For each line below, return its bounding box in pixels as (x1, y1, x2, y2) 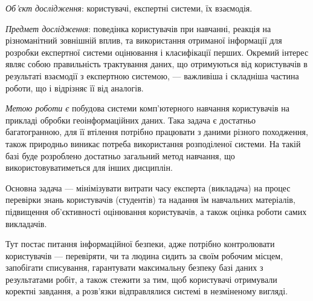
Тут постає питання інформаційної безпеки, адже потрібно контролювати (5, 237, 275, 250)
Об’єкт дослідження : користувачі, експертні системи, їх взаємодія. (5, 2, 253, 14)
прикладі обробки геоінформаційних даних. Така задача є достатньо (5, 113, 256, 126)
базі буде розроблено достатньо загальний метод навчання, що (5, 149, 235, 162)
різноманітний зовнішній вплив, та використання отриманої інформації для (5, 34, 282, 47)
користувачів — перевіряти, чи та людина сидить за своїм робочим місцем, (5, 249, 283, 262)
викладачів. (5, 217, 47, 230)
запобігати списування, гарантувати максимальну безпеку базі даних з (5, 261, 263, 274)
